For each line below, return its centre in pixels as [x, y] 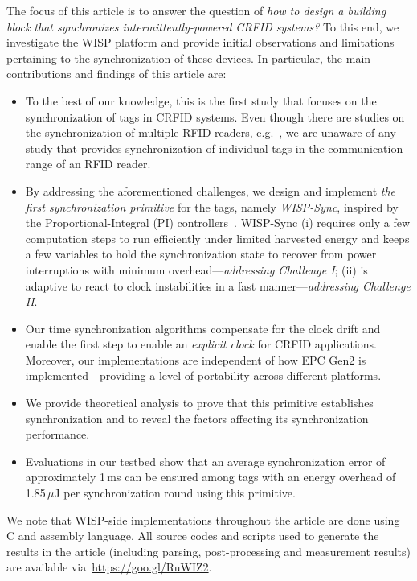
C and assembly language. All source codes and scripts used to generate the [193, 536]
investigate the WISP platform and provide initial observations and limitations [200, 42]
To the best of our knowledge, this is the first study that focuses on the [201, 100]
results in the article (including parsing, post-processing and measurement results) [208, 551]
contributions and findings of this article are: [117, 74]
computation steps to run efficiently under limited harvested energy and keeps [217, 238]
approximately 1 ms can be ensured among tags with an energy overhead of [211, 477]
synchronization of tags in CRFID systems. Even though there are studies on [215, 116]
